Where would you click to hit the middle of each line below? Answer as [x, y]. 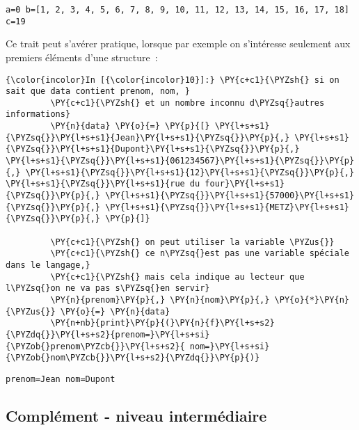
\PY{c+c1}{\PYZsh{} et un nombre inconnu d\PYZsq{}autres [188, 103]
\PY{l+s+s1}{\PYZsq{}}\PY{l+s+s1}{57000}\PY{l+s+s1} [230, 196]
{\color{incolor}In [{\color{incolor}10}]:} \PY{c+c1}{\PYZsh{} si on [173, 80]
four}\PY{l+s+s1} [245, 184]
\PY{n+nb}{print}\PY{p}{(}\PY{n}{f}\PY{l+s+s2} [162, 323]
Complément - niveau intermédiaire [136, 415]
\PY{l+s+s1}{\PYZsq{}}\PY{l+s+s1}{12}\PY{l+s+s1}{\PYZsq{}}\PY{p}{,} [190, 172]
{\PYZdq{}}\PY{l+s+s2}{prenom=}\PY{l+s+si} [108, 334]
